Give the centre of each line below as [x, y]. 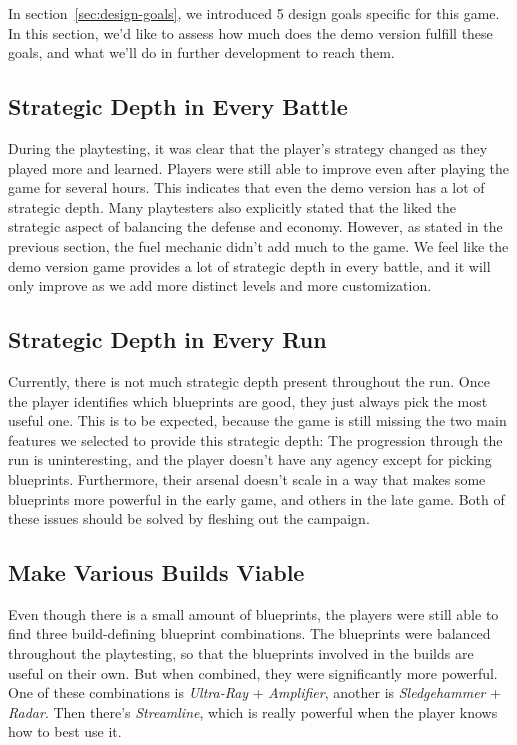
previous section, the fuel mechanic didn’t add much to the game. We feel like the [258, 245]
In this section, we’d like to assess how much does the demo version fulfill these [250, 32]
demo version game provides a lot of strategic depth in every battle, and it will [249, 265]
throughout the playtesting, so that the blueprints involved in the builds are [241, 653]
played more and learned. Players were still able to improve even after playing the [259, 167]
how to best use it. [65, 731]
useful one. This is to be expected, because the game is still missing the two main [257, 420]
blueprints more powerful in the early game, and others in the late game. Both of [256, 498]
